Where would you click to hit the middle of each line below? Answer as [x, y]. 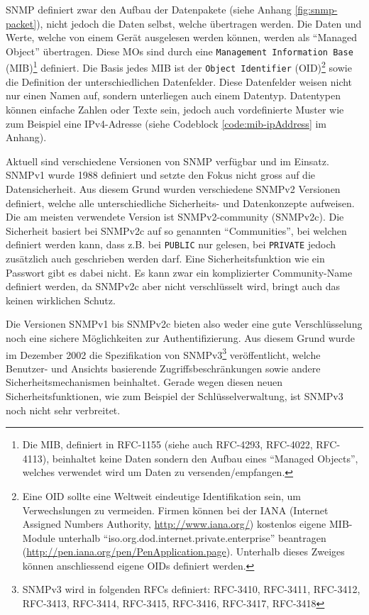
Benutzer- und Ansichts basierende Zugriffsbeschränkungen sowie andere [163, 368]
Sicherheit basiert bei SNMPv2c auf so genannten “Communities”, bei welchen [176, 230]
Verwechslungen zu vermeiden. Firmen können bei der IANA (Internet [175, 510]
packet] [21, 23]
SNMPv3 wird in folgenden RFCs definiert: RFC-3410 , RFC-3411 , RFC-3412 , [191, 589]
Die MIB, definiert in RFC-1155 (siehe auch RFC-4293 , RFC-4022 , [167, 444]
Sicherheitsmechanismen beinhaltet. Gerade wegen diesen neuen [144, 382]
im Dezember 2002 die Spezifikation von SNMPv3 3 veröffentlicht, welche [163, 353]
